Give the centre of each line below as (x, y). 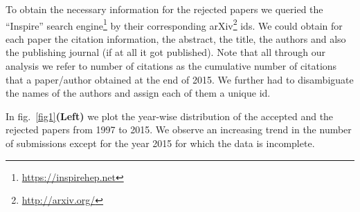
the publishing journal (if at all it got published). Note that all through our (165, 52)
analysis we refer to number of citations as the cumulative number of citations (171, 66)
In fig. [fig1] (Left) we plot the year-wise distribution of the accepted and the (170, 116)
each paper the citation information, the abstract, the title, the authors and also (176, 38)
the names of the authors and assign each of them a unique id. (138, 93)
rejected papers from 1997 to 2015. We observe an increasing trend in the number (179, 129)
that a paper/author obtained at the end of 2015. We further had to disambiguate (180, 79)
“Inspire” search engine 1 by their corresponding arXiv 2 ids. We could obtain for (174, 24)
